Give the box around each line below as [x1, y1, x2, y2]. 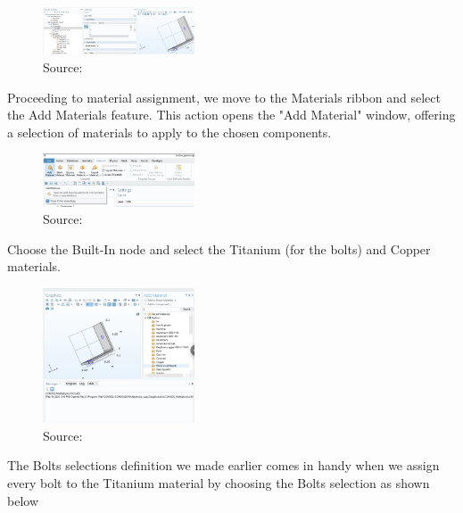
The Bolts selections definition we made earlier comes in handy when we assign [7, 456, 440, 475]
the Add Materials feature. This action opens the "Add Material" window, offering [7, 105, 456, 124]
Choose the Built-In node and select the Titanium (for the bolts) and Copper [7, 239, 431, 258]
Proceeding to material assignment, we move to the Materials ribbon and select [7, 87, 441, 106]
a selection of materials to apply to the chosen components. [7, 122, 332, 141]
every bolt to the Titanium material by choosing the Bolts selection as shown [7, 474, 430, 492]
